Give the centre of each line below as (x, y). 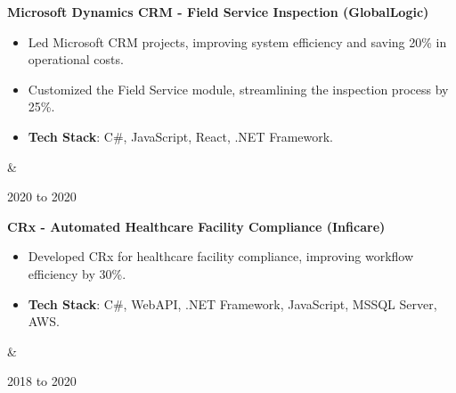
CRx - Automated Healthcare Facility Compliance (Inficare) (196, 226)
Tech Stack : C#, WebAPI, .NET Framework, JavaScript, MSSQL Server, (232, 303)
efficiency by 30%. (77, 273)
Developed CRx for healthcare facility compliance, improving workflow (221, 256)
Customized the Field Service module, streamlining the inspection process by (238, 89)
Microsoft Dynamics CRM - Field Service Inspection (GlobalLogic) (218, 12)
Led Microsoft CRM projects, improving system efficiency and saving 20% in (237, 41)
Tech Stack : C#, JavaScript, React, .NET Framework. (181, 136)
